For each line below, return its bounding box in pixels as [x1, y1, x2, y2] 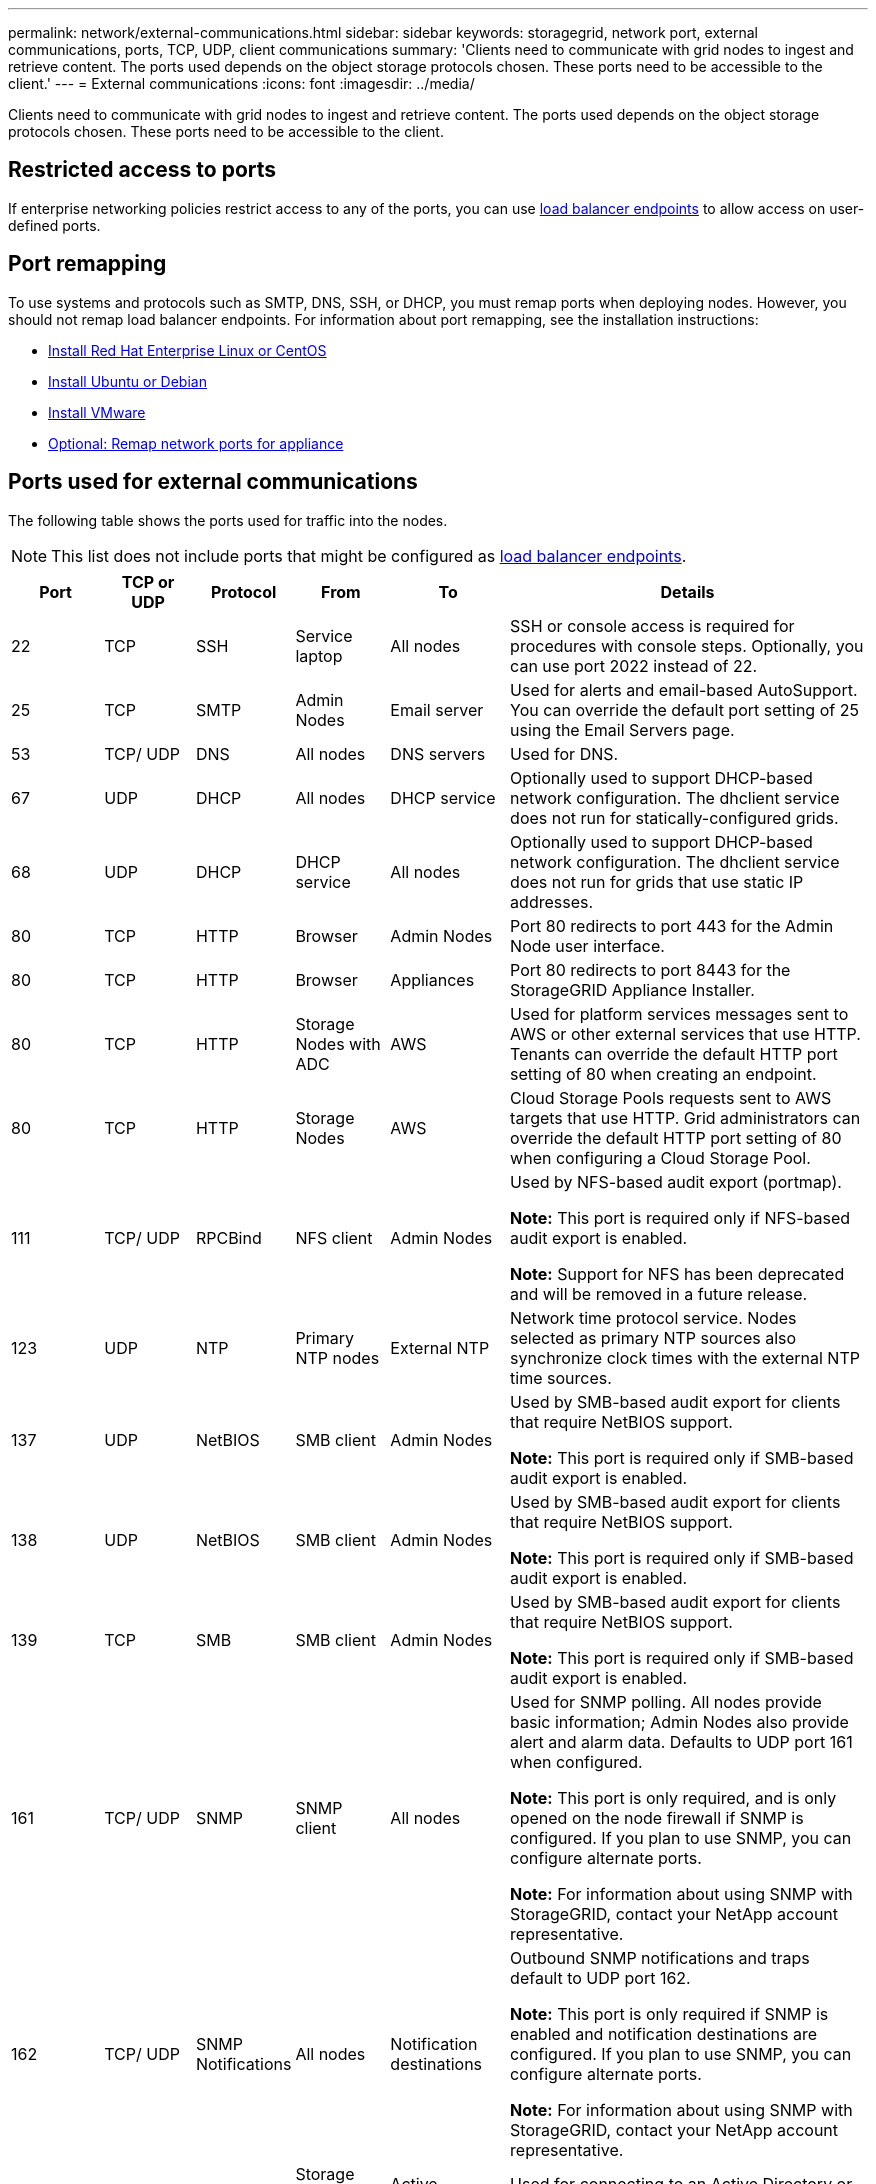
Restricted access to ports [8, 157, 277, 183]
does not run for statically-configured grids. [510, 807, 839, 828]
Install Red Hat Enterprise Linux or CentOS [48, 341, 327, 359]
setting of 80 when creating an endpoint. [510, 1063, 817, 1084]
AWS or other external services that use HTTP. [510, 1023, 861, 1044]
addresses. [510, 891, 594, 912]
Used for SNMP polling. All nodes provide [510, 1691, 822, 1712]
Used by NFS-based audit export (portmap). [510, 1171, 842, 1192]
